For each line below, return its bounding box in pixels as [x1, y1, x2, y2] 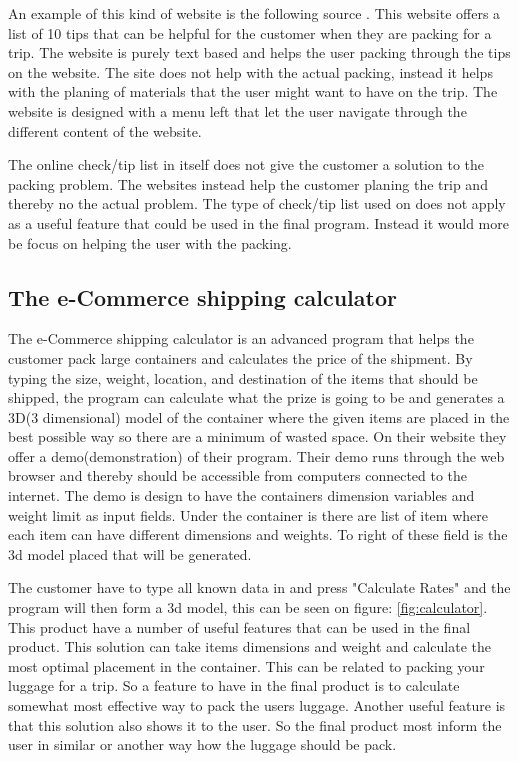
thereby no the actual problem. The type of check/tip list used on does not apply [8, 193, 506, 214]
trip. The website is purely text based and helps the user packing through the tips [8, 42, 511, 63]
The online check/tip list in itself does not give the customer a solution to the [8, 154, 484, 175]
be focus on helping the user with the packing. [8, 232, 292, 253]
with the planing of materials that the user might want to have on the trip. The [8, 81, 498, 102]
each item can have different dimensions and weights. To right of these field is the [8, 524, 508, 545]
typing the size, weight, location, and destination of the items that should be [8, 367, 478, 388]
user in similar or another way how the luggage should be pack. [8, 734, 397, 755]
